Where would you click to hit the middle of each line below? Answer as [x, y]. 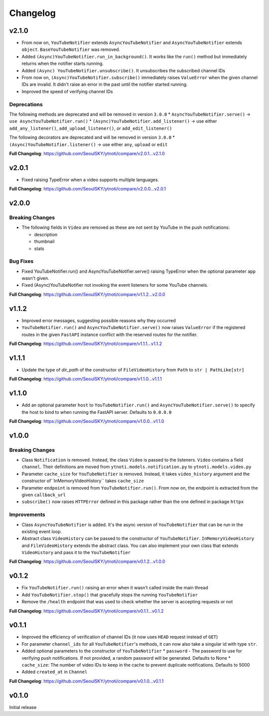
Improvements [27, 515]
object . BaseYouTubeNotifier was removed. [71, 49]
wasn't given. [35, 278]
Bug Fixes [21, 261]
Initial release [23, 707]
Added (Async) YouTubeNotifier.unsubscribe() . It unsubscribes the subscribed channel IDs [123, 70]
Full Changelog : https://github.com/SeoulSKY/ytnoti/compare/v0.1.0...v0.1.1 [86, 681]
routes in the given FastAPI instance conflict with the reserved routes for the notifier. [110, 335]
